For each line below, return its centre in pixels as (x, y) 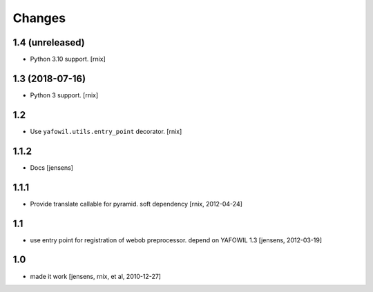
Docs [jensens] (52, 167)
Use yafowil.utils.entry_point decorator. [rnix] (106, 131)
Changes (39, 18)
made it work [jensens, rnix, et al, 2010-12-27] (96, 276)
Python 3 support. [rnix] (64, 95)
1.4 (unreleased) (49, 42)
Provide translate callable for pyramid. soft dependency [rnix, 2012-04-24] (136, 204)
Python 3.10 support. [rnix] (68, 59)
